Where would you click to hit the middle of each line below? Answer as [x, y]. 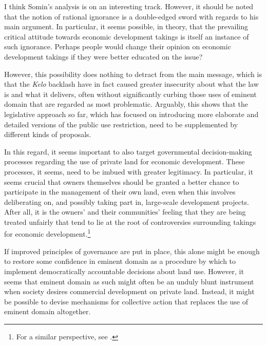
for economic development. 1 [47, 233]
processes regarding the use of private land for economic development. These [125, 161]
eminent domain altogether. [47, 311]
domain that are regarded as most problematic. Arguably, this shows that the [126, 104]
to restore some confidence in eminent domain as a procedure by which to [120, 261]
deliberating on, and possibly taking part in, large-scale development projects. [127, 202]
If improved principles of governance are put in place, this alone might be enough [132, 251]
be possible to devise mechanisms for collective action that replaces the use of [126, 301]
